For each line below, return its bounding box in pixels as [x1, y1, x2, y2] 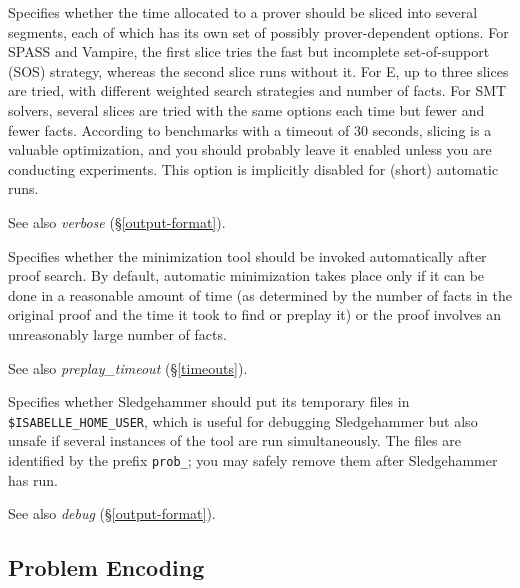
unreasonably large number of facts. [8, 323, 227, 344]
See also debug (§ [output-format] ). [8, 503, 216, 524]
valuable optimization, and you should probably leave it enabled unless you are [8, 139, 492, 160]
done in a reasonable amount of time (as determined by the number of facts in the [8, 284, 512, 305]
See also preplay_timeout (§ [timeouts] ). [8, 357, 248, 378]
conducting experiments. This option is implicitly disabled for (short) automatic [8, 158, 499, 179]
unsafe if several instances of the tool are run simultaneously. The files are [8, 430, 461, 451]
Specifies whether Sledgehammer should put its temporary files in [8, 391, 410, 412]
